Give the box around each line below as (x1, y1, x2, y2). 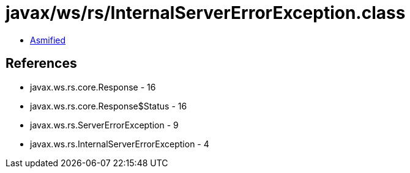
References (6, 56, 77, 72)
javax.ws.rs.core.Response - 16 (30, 81, 156, 92)
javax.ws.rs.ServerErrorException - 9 (30, 119, 179, 130)
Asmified (30, 34, 66, 45)
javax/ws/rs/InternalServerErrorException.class (6, 2, 406, 23)
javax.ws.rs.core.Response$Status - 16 (30, 100, 187, 111)
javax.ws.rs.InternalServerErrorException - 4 (30, 138, 209, 149)
